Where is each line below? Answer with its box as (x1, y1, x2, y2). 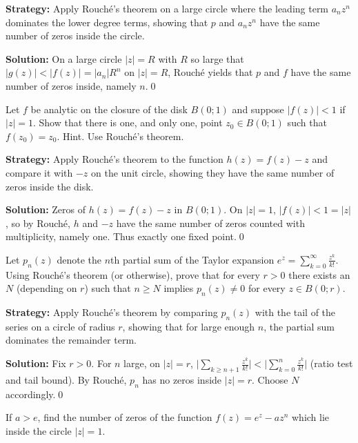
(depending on (16, 281, 77, 295)
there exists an (288, 267, 350, 282)
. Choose (252, 372, 288, 386)
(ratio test (310, 356, 353, 371)
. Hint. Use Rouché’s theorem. (57, 128, 184, 143)
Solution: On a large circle (6, 51, 122, 66)
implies (163, 281, 194, 295)
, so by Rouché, (6, 215, 70, 230)
